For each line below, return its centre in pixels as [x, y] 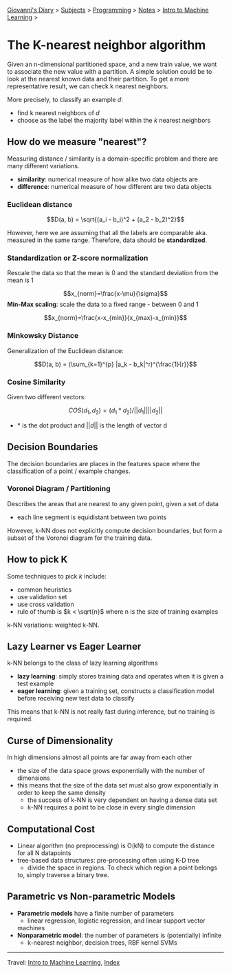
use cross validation [45, 604]
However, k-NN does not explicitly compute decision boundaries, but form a [114, 530]
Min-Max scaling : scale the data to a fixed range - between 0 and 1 [103, 304]
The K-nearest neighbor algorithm [107, 45]
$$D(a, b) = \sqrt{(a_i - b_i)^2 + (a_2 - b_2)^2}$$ [115, 219]
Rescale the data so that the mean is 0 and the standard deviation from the [113, 273]
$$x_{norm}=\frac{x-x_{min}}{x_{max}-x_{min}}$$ [115, 318]
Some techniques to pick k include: [57, 576]
